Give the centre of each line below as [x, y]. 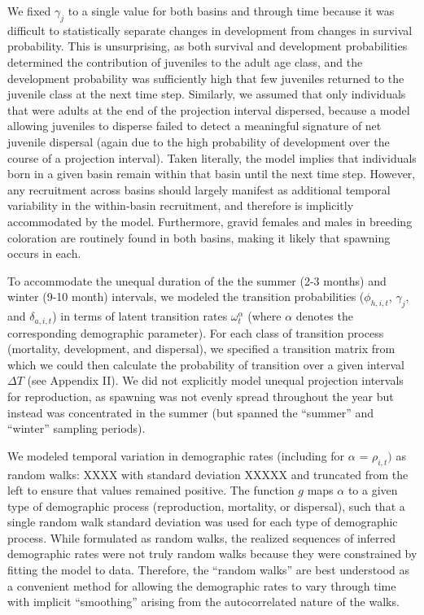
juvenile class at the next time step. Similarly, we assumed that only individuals [207, 94]
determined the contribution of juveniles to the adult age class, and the [185, 61]
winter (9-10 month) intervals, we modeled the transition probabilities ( [186, 297]
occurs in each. [44, 253]
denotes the [324, 316]
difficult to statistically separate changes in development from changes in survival [210, 30]
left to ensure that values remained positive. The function [151, 490]
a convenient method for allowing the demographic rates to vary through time [202, 585]
